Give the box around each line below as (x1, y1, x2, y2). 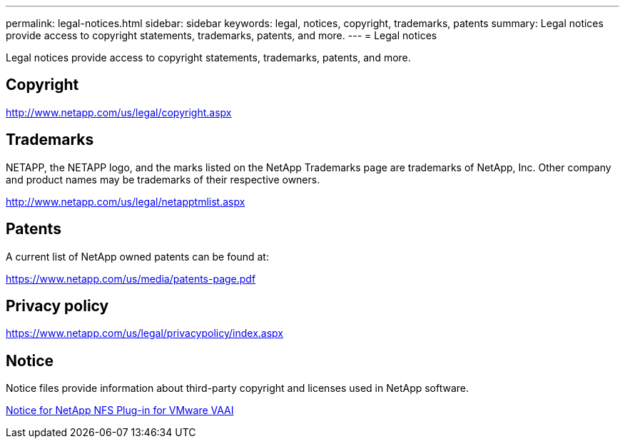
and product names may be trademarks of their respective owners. (6, 173, 320, 186)
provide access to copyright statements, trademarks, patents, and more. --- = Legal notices (6, 29, 437, 41)
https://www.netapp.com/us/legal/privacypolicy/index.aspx (6, 327, 283, 340)
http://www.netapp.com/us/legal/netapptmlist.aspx (6, 195, 245, 208)
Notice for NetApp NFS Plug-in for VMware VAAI (6, 404, 234, 417)
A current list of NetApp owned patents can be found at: (6, 250, 269, 263)
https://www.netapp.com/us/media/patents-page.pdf (6, 272, 256, 285)
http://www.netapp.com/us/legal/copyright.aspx (6, 106, 232, 118)
